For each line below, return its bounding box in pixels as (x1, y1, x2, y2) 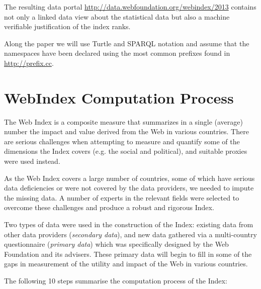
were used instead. (4, 156, 60, 166)
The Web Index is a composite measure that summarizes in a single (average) (4, 116, 243, 127)
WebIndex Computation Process (4, 87, 234, 108)
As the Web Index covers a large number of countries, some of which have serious (4, 172, 255, 183)
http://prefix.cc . (4, 57, 54, 68)
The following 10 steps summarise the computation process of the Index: (4, 275, 227, 285)
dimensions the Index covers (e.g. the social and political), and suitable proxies (4, 146, 247, 156)
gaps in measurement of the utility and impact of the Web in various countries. (4, 258, 248, 269)
